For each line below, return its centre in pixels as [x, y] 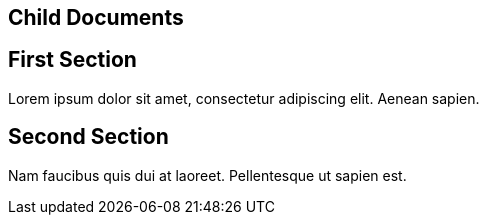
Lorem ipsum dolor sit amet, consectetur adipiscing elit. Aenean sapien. [244, 98]
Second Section [88, 137]
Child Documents [96, 17]
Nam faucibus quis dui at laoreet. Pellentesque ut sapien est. [207, 175]
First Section [72, 60]
